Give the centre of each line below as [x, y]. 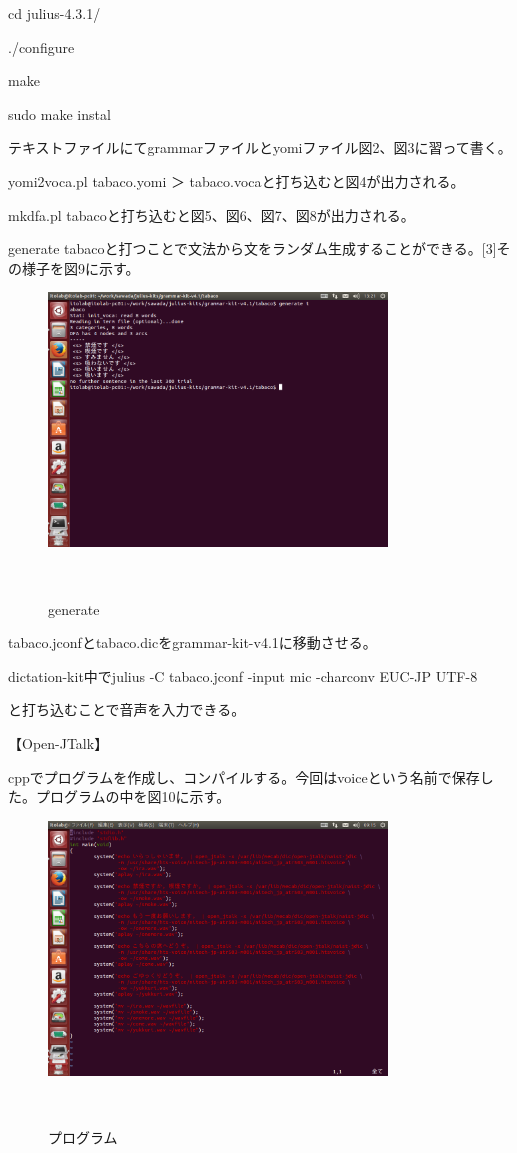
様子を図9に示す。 [80, 267]
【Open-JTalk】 [58, 743]
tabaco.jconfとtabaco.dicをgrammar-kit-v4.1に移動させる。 [192, 642]
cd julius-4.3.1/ [54, 13]
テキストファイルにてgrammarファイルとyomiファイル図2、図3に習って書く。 [260, 147]
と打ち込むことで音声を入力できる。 [127, 709]
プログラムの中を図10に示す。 [133, 796]
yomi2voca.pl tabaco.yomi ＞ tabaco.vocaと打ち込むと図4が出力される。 [236, 180]
